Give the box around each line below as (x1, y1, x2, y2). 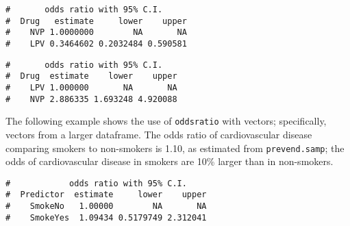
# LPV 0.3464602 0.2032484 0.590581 (5, 38, 187, 49)
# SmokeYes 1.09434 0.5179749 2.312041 (5, 212, 207, 223)
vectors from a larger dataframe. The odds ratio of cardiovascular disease (5, 127, 312, 141)
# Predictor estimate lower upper (5, 190, 207, 200)
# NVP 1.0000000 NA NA (5, 27, 187, 38)
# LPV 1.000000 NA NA (5, 82, 177, 92)
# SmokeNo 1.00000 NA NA (5, 201, 207, 212)
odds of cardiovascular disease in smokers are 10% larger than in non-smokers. (5, 154, 334, 168)
